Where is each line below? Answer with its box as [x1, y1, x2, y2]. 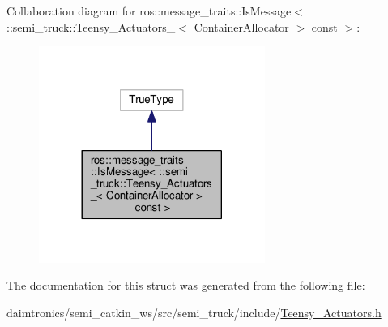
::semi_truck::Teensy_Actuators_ [6, 18, 176, 35]
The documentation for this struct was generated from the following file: [6, 277, 365, 294]
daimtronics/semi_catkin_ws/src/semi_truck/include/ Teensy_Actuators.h [6, 303, 382, 321]
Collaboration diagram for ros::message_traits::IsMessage [6, 2, 292, 19]
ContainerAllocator [194, 18, 289, 35]
